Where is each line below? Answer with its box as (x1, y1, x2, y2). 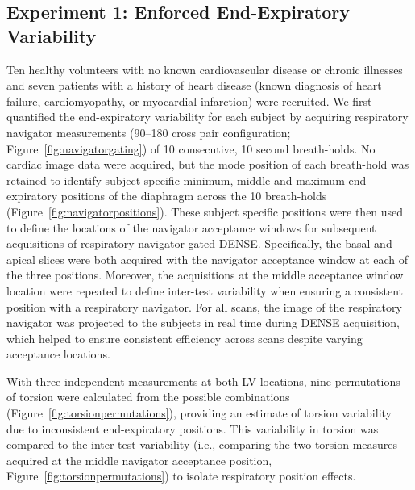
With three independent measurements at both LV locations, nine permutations (6, 372, 400, 389)
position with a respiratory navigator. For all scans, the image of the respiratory (6, 298, 402, 315)
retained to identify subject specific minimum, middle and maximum (6, 171, 345, 188)
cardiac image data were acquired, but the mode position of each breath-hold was (6, 156, 409, 173)
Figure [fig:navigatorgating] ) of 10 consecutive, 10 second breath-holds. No (6, 140, 376, 157)
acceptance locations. (6, 346, 110, 362)
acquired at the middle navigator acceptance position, (6, 451, 272, 468)
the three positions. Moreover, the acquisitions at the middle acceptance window (6, 266, 404, 283)
